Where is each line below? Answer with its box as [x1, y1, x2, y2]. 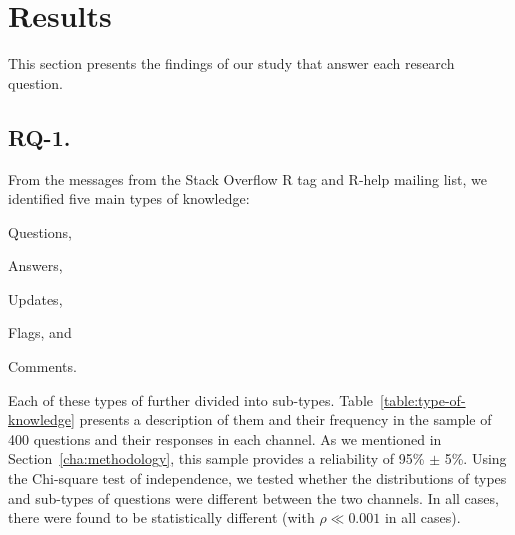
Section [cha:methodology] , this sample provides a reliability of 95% [8, 448, 425, 469]
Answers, [8, 255, 63, 276]
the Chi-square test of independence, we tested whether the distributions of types [8, 468, 507, 489]
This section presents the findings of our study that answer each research [8, 53, 455, 74]
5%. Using [444, 448, 507, 469]
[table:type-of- [380, 389, 466, 410]
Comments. [8, 356, 77, 377]
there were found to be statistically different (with [8, 507, 315, 528]
